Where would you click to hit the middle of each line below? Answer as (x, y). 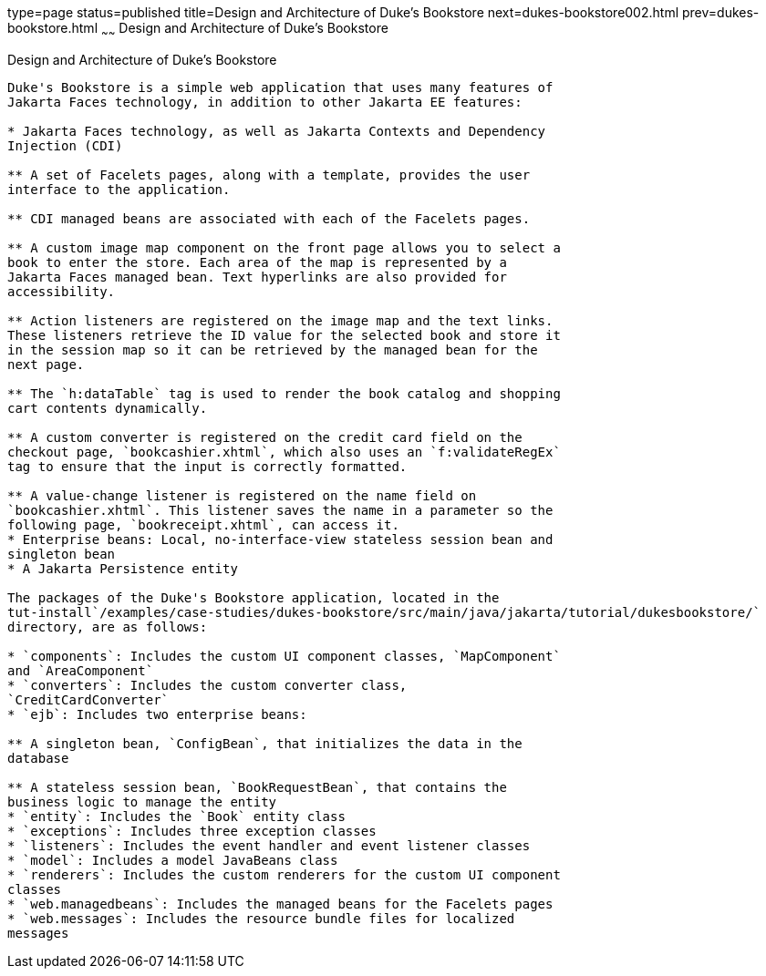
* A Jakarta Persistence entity (123, 568)
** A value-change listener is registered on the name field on (242, 495)
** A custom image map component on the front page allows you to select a (284, 247)
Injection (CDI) (65, 145)
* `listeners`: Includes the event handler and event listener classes (269, 845)
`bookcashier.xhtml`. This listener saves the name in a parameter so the (280, 510)
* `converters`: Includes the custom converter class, (207, 685)
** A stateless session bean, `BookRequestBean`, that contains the (257, 787)
